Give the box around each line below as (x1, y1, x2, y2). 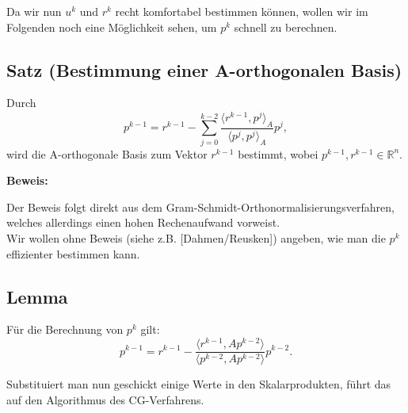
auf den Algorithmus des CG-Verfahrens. (6, 391, 204, 407)
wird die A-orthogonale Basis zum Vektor (6, 145, 208, 162)
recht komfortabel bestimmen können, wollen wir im (115, 3, 368, 19)
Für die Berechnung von (6, 321, 124, 338)
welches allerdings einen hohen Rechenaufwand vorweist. (6, 214, 280, 231)
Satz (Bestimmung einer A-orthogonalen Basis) (6, 57, 402, 82)
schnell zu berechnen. (234, 18, 337, 35)
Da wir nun (6, 3, 62, 19)
